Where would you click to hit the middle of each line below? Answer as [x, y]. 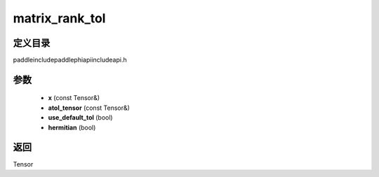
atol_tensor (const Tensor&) [89, 108]
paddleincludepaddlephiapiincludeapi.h [70, 60]
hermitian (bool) [72, 127]
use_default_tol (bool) [80, 118]
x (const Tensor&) [74, 98]
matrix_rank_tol [59, 18]
